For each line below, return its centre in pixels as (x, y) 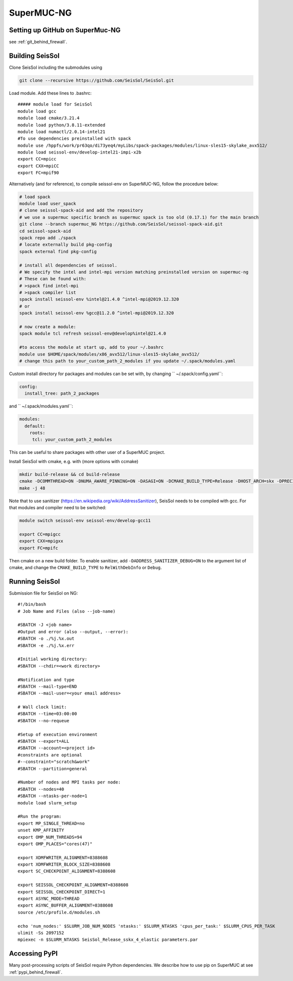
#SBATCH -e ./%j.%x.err (46, 645)
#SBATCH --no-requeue (43, 721)
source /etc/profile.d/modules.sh (59, 912)
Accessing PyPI (33, 954)
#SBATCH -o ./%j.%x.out (46, 639)
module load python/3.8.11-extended (62, 125)
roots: (37, 433)
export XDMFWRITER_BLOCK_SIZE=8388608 (64, 865)
